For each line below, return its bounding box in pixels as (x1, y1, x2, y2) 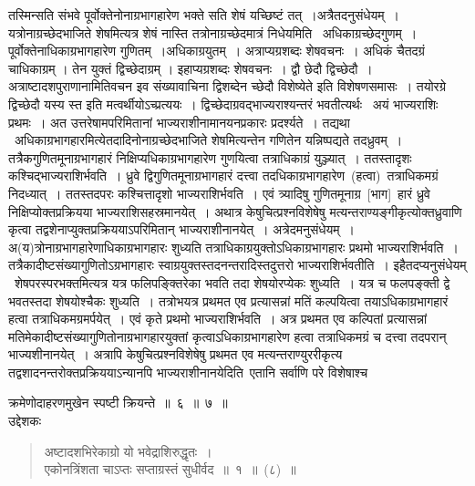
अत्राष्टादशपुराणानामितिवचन (8, 77, 132, 96)
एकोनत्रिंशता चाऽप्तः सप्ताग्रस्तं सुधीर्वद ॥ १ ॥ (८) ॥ (44, 460, 296, 479)
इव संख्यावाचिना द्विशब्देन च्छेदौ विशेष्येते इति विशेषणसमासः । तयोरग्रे (136, 77, 446, 96)
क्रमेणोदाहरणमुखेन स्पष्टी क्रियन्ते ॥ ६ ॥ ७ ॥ (8, 393, 228, 412)
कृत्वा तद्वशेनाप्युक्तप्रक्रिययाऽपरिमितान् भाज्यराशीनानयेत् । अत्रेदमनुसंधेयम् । (8, 220, 356, 239)
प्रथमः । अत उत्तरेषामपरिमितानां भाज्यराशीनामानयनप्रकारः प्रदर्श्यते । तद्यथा (8, 112, 350, 131)
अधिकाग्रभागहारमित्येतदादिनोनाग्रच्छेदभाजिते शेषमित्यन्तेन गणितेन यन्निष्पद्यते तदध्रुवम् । (14, 130, 403, 150)
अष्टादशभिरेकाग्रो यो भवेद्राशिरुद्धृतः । (44, 441, 212, 460)
